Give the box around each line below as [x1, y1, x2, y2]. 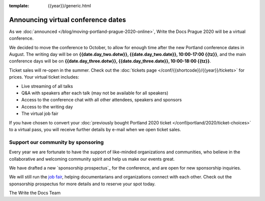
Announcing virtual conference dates [9, 15, 126, 24]
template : [9, 3, 29, 8]
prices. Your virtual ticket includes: [9, 74, 79, 80]
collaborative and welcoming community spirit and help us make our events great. [9, 156, 175, 162]
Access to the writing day [21, 104, 73, 110]
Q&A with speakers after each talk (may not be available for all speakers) [21, 90, 169, 96]
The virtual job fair [21, 111, 58, 116]
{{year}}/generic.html [48, 3, 91, 8]
